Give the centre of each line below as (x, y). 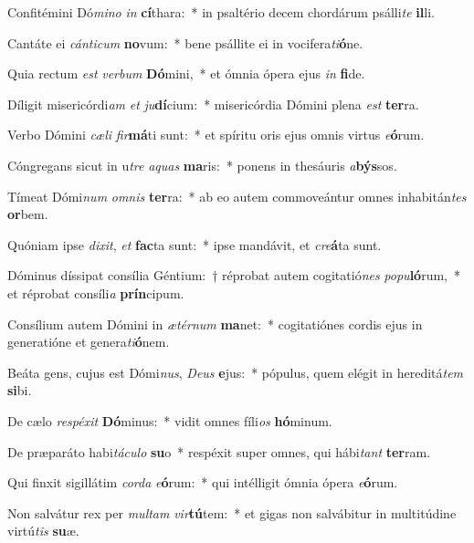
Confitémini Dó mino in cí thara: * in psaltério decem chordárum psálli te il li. (221, 12)
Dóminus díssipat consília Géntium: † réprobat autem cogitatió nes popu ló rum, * (234, 275)
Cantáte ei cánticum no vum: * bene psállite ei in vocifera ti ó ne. (185, 42)
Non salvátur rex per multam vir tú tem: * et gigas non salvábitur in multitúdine (232, 512)
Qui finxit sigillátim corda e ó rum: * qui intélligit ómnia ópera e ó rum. (203, 482)
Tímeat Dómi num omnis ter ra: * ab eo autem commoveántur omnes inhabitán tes (237, 196)
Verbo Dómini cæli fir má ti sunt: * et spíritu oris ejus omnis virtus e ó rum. (216, 135)
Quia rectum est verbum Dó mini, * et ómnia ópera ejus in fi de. (186, 73)
